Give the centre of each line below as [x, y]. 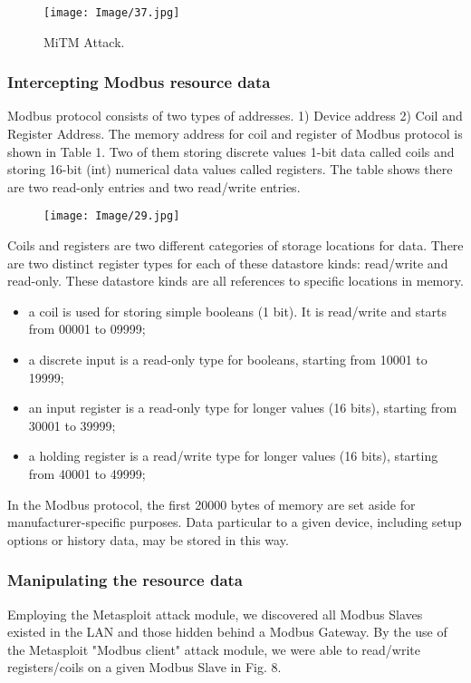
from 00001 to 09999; [87, 329]
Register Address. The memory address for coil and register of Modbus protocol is [235, 134]
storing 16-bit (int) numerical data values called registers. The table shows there [230, 169]
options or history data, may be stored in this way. [148, 539]
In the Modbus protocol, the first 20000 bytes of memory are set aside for [211, 504]
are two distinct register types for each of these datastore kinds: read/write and [228, 263]
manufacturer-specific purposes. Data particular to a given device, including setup [235, 522]
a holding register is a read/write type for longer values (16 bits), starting [233, 456]
